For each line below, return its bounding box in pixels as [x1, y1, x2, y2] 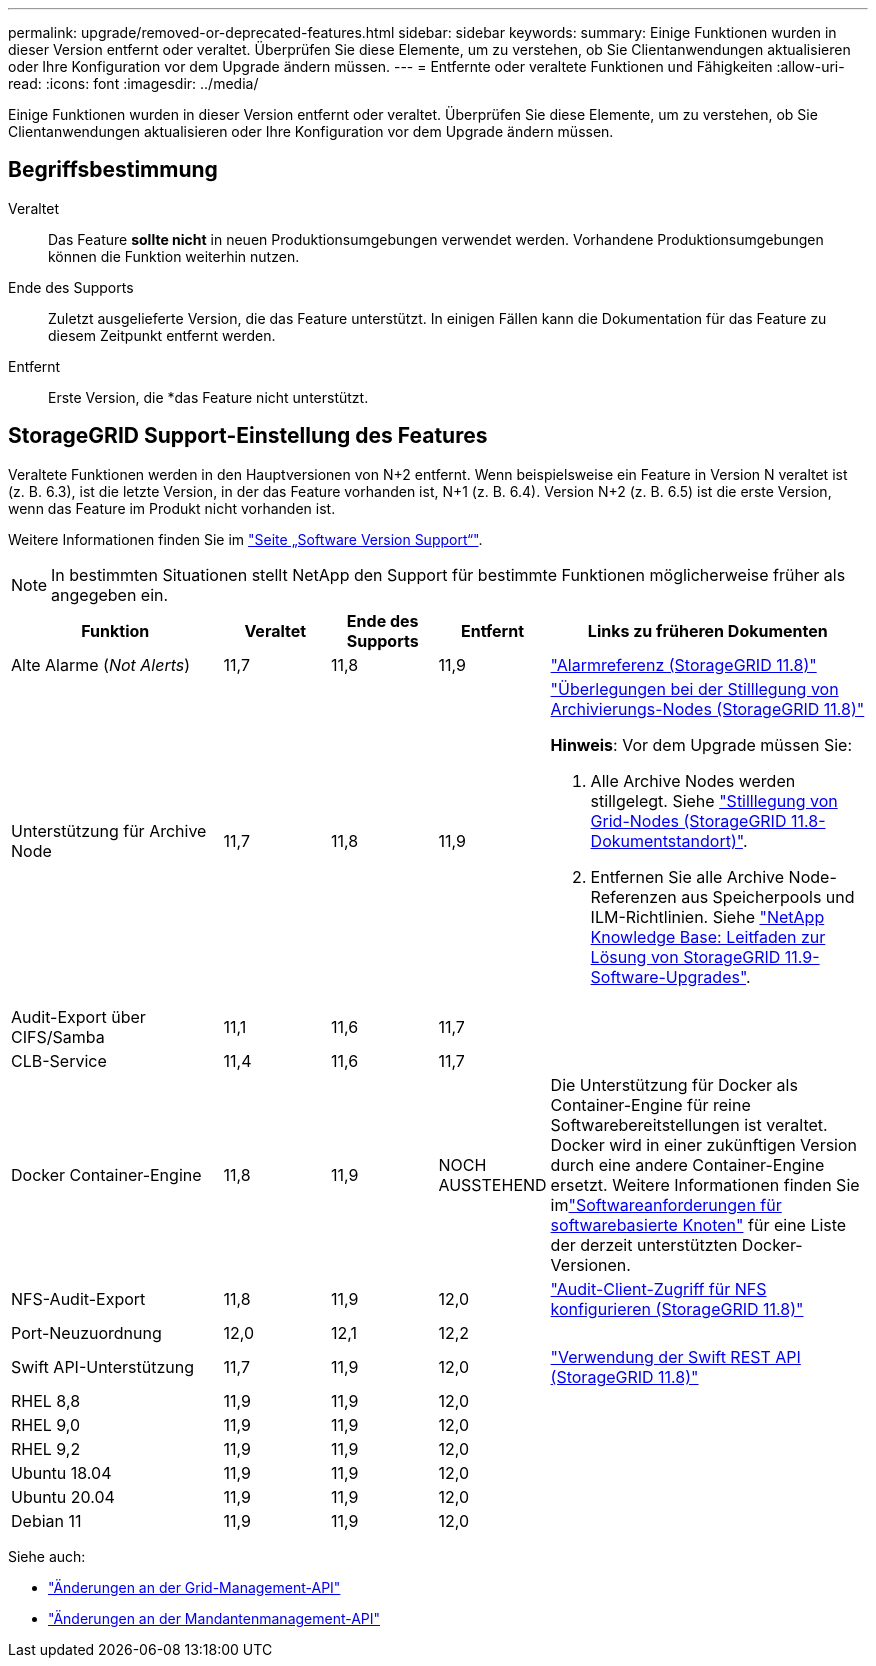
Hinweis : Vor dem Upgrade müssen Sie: [550, 734, 853, 755]
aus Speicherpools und [681, 886, 855, 907]
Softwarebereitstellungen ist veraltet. [550, 1114, 828, 1135]
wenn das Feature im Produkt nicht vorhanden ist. [8, 499, 336, 517]
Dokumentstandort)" [590, 830, 743, 851]
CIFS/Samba [11, 1026, 105, 1047]
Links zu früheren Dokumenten [587, 620, 828, 641]
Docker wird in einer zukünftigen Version [550, 1134, 858, 1155]
